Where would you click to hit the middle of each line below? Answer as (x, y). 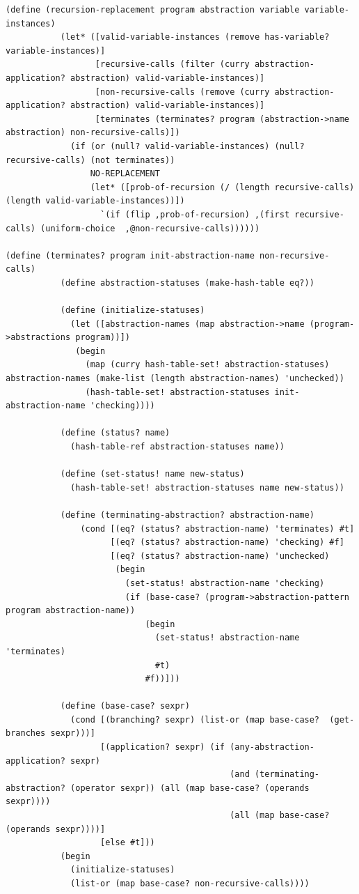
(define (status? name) (115, 433)
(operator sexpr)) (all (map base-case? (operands (190, 788)
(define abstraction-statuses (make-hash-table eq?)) (187, 283)
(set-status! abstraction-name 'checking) (225, 583)
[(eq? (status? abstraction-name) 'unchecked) (220, 556)
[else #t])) (128, 843)
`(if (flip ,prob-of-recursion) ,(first (195, 214)
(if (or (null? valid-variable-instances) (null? (188, 146)
